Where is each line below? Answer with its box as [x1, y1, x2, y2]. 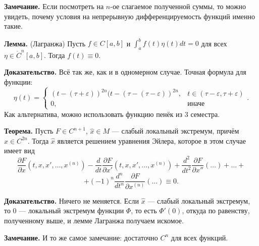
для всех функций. [171, 232, 228, 242]
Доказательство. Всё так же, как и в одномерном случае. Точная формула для [4, 67, 246, 77]
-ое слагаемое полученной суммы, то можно [110, 1, 246, 11]
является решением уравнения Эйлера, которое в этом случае [57, 135, 246, 146]
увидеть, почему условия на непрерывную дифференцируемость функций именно [4, 11, 255, 21]
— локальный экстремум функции [19, 205, 124, 216]
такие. [4, 21, 23, 31]
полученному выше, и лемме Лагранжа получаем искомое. [4, 215, 184, 226]
